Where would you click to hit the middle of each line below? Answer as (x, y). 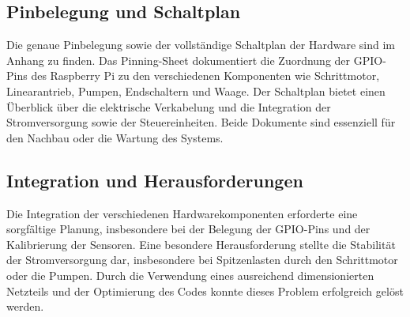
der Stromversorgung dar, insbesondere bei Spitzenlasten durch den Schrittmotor (202, 260)
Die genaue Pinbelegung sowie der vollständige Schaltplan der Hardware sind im (201, 45)
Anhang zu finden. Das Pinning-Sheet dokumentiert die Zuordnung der (179, 60)
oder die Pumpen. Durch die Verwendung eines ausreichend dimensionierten (190, 275)
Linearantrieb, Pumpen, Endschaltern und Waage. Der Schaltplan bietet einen (196, 91)
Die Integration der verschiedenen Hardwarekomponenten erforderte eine (182, 213)
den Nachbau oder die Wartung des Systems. (115, 137)
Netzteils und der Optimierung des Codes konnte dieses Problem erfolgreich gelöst (205, 291)
